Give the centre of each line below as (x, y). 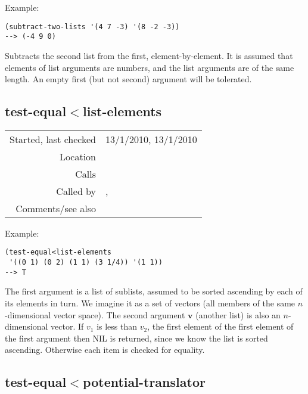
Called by (76, 191)
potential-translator (144, 382)
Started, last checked (53, 139)
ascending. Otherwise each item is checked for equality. (105, 350)
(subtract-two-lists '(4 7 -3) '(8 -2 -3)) (92, 27)
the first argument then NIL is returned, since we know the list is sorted (136, 338)
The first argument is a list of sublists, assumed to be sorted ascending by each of (154, 291)
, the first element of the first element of (220, 326)
